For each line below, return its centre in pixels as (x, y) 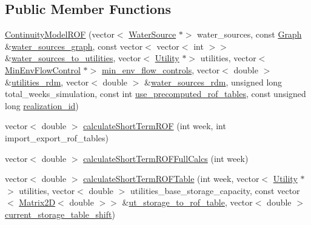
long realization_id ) (42, 105)
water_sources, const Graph (249, 34)
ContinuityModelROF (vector (60, 34)
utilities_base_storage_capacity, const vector (215, 190)
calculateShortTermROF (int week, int (155, 126)
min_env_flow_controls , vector (161, 69)
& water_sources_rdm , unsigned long (213, 82)
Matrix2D (37, 202)
